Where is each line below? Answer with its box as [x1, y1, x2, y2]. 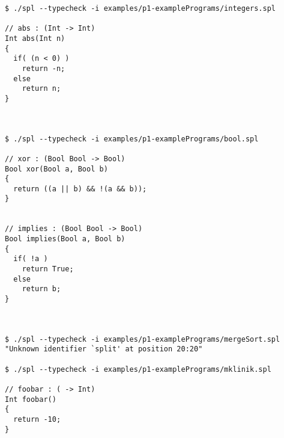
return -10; [13, 415, 61, 424]
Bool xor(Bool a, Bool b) [5, 164, 108, 173]
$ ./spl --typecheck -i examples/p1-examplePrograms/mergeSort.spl [5, 335, 280, 344]
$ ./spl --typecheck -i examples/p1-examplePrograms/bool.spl [5, 134, 259, 143]
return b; [22, 285, 61, 294]
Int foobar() [5, 395, 56, 404]
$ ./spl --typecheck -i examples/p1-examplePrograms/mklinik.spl [5, 365, 271, 374]
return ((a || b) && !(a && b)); [13, 184, 147, 193]
